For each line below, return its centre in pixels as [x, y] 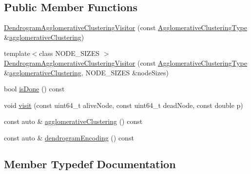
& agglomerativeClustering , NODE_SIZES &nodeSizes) [87, 72]
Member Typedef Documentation [90, 164]
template [17, 53]
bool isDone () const [34, 89]
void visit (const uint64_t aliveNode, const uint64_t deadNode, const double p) [124, 105]
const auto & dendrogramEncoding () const [69, 137]
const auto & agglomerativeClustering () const [73, 121]
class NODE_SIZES [69, 53]
